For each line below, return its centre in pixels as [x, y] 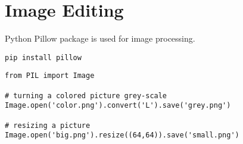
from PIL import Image [50, 76]
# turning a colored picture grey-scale [86, 96]
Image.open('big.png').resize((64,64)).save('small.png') [122, 135]
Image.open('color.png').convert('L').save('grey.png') [118, 106]
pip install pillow [43, 57]
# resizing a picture [48, 125]
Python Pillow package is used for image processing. [100, 38]
